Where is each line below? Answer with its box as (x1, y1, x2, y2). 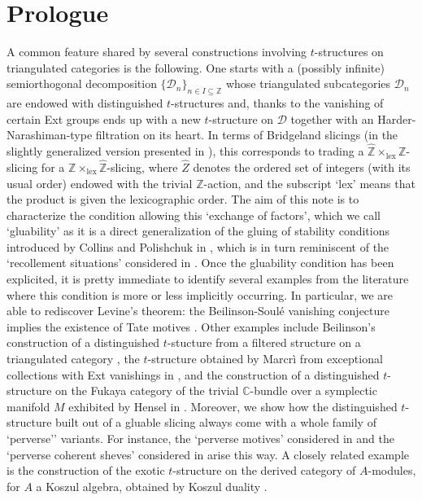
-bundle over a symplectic (250, 382, 377, 399)
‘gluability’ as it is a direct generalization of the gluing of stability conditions (7, 222, 389, 239)
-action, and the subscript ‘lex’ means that (203, 174, 415, 191)
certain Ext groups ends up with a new (7, 110, 201, 127)
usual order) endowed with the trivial (7, 174, 193, 191)
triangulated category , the (7, 350, 140, 367)
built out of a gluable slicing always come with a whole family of (55, 414, 376, 431)
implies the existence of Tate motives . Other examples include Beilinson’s (7, 318, 376, 335)
